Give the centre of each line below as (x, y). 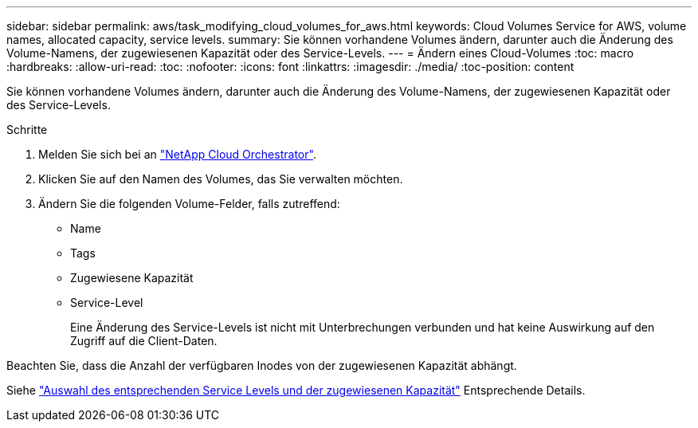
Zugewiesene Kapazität (132, 278)
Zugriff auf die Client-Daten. (144, 341)
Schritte (27, 130)
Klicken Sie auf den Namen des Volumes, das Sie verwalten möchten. (221, 179)
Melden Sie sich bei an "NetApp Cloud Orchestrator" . (177, 154)
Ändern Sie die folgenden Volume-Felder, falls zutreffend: (189, 204)
